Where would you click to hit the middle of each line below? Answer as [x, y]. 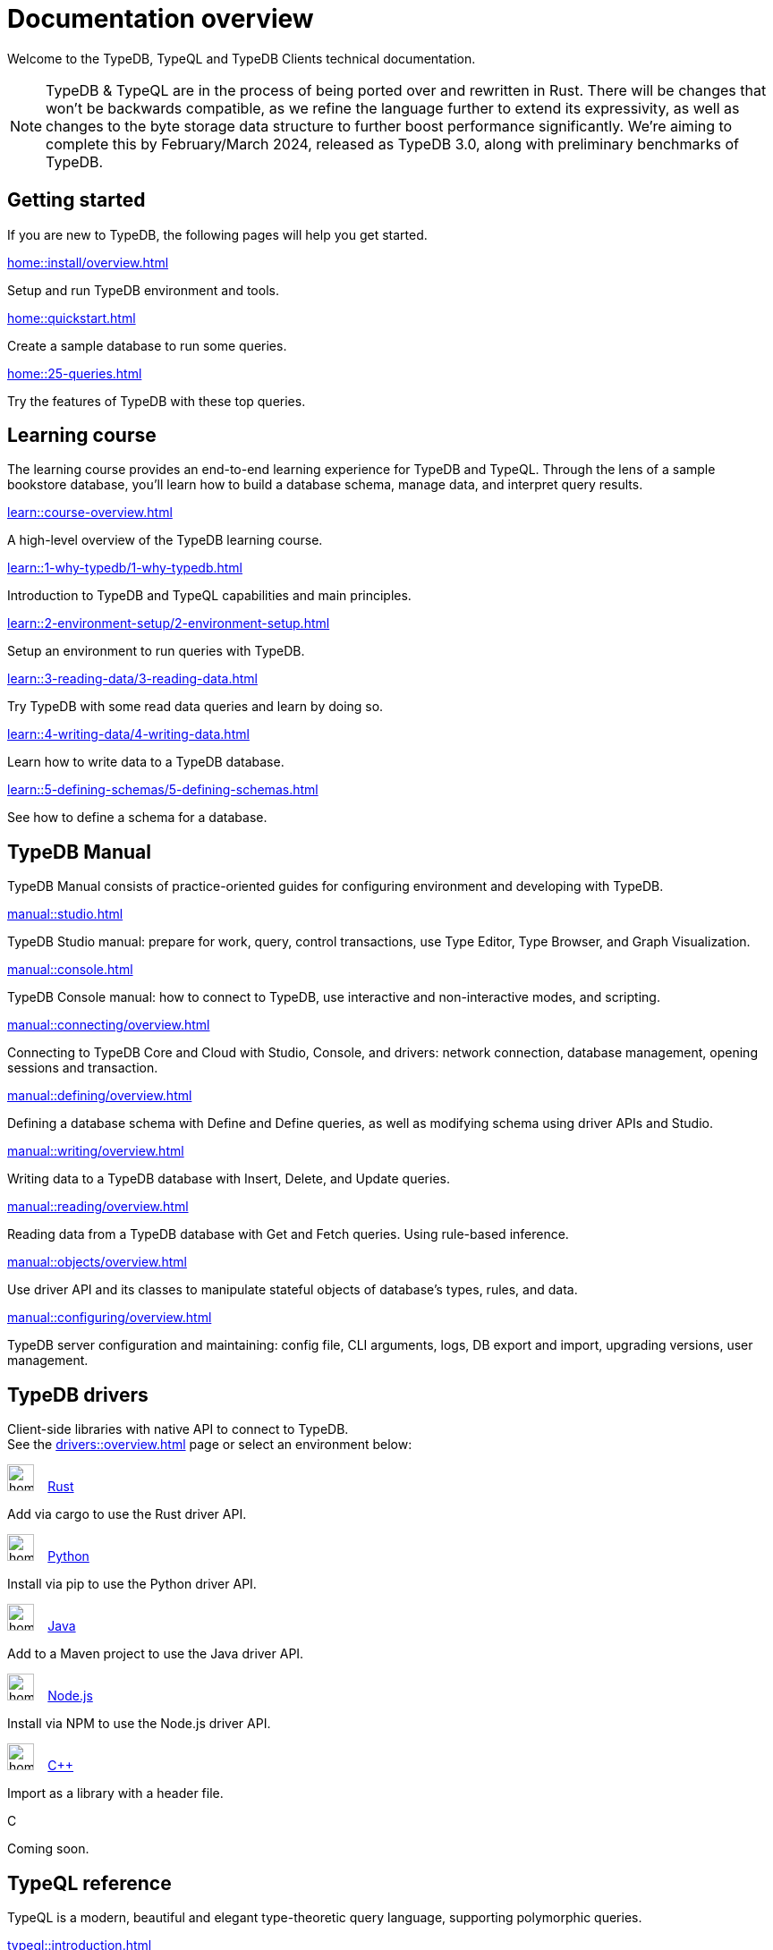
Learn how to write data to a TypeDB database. [146, 762]
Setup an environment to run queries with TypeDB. [156, 651]
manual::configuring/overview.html [110, 1318]
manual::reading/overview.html [98, 1207]
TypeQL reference [89, 1883]
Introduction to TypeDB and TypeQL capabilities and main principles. [209, 596]
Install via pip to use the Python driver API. [132, 1584]
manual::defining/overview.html [100, 1096]
